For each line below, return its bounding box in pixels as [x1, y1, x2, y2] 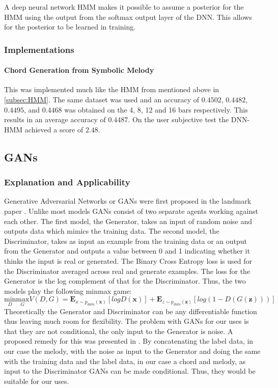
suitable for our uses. [4, 375, 69, 386]
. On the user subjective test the [128, 114, 229, 125]
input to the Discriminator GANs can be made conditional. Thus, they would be [4, 366, 256, 376]
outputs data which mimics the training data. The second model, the [4, 226, 219, 236]
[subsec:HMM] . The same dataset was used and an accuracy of [4, 94, 200, 105]
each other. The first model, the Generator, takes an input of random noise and [4, 215, 253, 226]
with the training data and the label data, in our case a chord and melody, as [4, 355, 246, 366]
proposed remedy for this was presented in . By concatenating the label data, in [4, 336, 254, 346]
